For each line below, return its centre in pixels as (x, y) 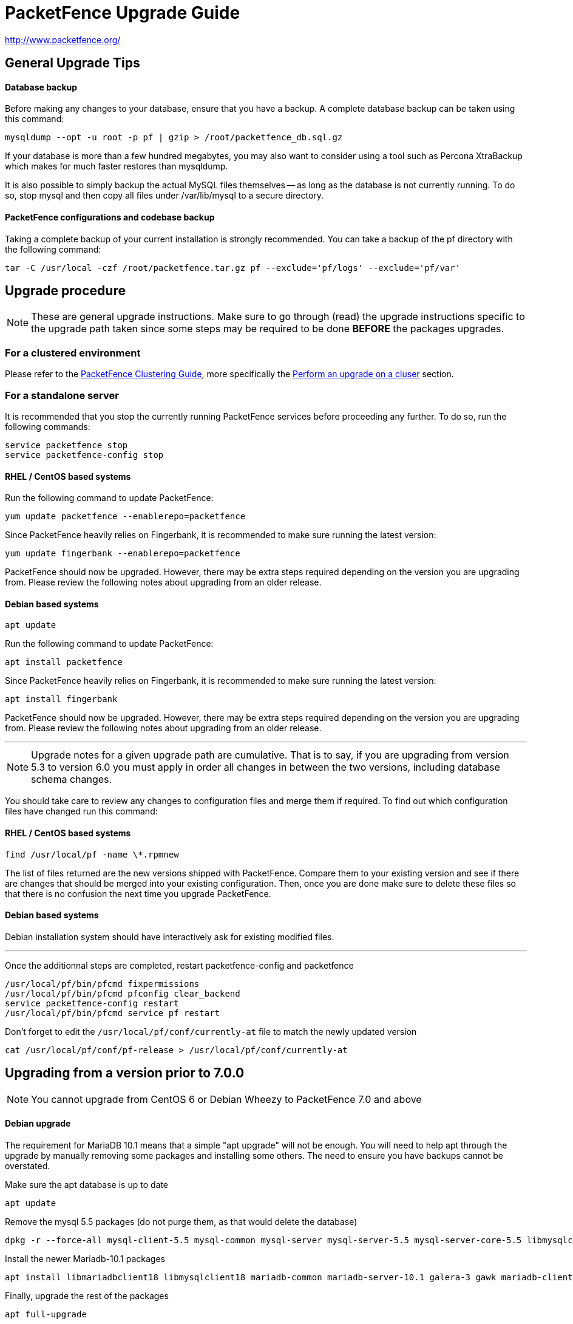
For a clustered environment (73, 353)
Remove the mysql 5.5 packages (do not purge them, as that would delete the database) (181, 1221)
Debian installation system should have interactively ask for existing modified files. (170, 937)
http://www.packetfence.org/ (63, 39)
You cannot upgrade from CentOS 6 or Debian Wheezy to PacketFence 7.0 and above (226, 1099)
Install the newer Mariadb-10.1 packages (85, 1258)
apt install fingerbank (61, 699)
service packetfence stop (66, 445)
